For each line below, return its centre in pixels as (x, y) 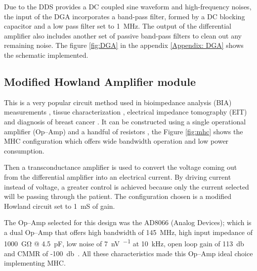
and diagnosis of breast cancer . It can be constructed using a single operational (125, 121)
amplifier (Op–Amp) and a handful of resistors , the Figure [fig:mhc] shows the (124, 131)
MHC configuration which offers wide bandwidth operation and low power (116, 141)
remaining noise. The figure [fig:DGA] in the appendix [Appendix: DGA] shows (124, 45)
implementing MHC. (35, 263)
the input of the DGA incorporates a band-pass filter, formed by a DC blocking (125, 16)
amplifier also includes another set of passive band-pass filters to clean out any (123, 35)
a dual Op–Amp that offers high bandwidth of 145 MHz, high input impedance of (128, 232)
